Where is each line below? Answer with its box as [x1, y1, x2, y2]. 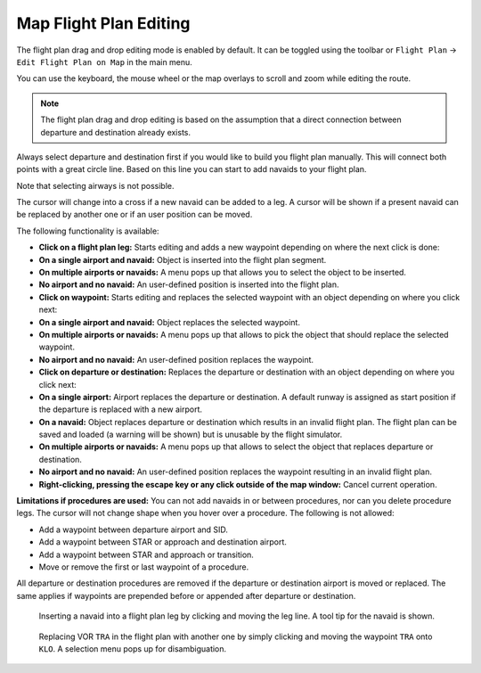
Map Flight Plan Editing [16, 13, 191, 33]
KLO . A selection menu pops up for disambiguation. [38, 643, 227, 654]
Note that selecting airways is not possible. [16, 180, 175, 191]
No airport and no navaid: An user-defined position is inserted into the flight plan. [38, 279, 339, 290]
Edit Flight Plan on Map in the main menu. [16, 56, 193, 67]
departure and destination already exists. [40, 127, 192, 137]
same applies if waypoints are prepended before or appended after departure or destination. [16, 590, 356, 601]
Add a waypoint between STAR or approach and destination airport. [38, 537, 287, 547]
